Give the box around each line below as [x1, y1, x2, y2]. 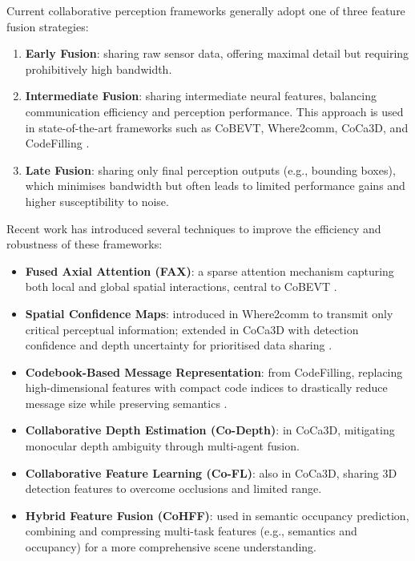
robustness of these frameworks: [6, 236, 163, 252]
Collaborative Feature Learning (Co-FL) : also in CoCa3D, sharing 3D [25, 464, 397, 481]
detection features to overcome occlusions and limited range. [25, 480, 322, 497]
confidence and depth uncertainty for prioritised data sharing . [25, 337, 332, 353]
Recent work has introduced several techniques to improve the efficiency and [6, 220, 381, 236]
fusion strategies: [6, 18, 89, 34]
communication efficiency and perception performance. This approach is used [25, 103, 404, 119]
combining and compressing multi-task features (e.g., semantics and [25, 523, 357, 539]
